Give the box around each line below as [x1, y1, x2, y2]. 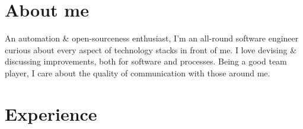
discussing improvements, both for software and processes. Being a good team [5, 55, 287, 67]
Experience [5, 101, 97, 125]
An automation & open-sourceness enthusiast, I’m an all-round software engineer [5, 32, 299, 44]
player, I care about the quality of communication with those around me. [5, 66, 270, 79]
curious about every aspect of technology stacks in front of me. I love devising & [5, 43, 297, 56]
